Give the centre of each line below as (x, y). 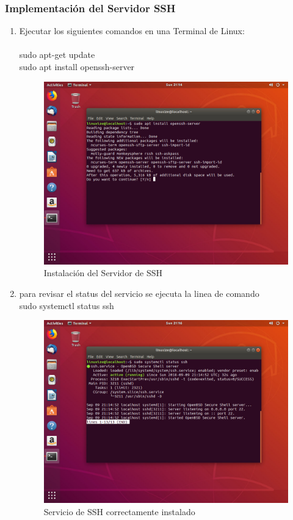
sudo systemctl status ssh (67, 305)
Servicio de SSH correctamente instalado (119, 511)
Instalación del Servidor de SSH (103, 273)
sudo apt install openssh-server (77, 66)
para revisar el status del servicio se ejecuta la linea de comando (139, 293)
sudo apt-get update (57, 55)
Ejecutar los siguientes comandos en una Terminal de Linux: (132, 31)
